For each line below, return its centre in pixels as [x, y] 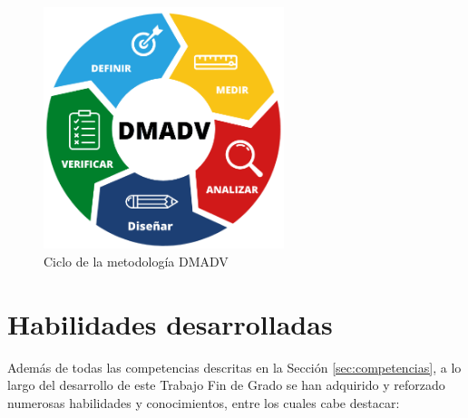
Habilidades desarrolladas [170, 323]
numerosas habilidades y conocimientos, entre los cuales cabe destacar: [204, 402]
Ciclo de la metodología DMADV [136, 261]
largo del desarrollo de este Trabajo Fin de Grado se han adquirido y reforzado [226, 385]
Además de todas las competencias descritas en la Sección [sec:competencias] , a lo [234, 367]
